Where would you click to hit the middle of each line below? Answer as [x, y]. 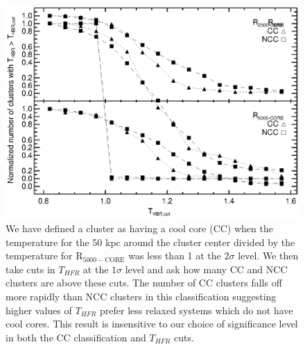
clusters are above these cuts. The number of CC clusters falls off [144, 283]
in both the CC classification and [76, 337]
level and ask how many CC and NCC [206, 269]
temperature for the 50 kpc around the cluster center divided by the [150, 242]
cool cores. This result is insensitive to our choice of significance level [152, 324]
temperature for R [44, 255]
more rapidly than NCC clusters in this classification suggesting [141, 296]
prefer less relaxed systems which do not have [196, 310]
